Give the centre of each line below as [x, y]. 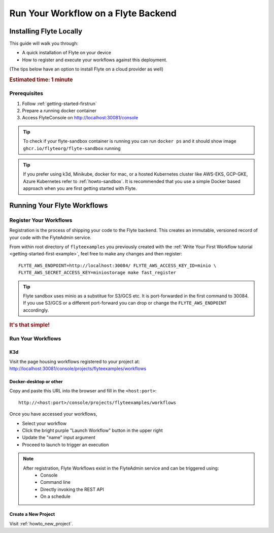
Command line [56, 482]
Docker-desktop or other [36, 382]
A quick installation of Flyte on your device [67, 53]
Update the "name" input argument [59, 438]
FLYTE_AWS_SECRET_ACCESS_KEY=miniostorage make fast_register [97, 273]
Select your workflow [44, 423]
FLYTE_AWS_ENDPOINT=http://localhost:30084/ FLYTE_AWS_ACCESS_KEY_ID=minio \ [117, 265]
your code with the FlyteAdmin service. [50, 237]
